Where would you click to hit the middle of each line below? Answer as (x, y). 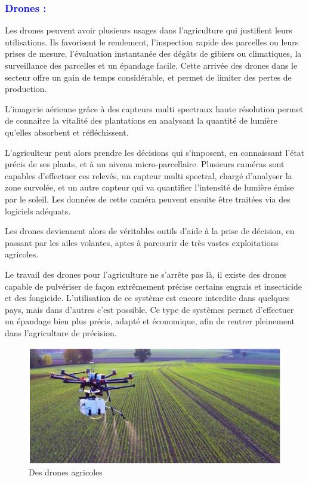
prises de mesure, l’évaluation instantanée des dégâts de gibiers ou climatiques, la (153, 53)
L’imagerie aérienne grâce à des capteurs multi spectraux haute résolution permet (154, 108)
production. (26, 89)
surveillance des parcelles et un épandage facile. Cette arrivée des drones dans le (151, 65)
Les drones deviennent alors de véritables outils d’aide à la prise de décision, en (150, 231)
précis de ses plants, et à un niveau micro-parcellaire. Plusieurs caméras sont (145, 164)
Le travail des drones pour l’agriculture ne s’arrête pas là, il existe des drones (146, 274)
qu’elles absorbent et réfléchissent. (67, 132)
